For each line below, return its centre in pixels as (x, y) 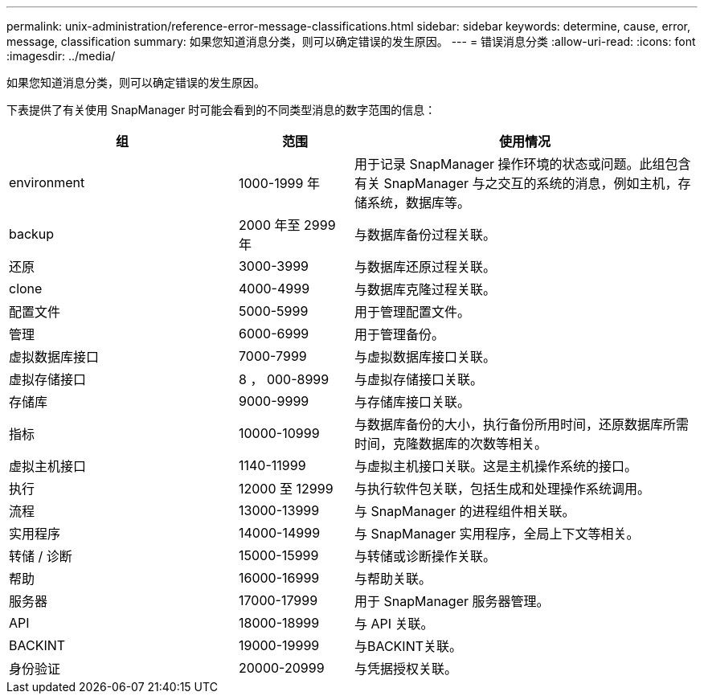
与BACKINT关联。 (408, 646)
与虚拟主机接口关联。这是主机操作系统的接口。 (495, 466)
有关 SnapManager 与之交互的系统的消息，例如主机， (516, 183)
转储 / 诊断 (41, 556)
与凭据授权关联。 (405, 669)
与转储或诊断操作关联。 (425, 556)
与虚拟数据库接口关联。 (425, 357)
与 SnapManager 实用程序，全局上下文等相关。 (497, 534)
